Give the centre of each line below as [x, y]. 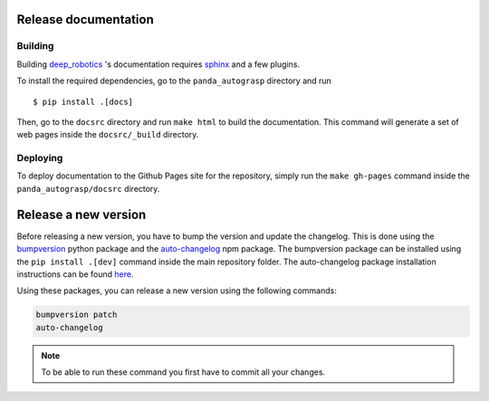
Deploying [40, 158]
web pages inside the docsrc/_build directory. [108, 135]
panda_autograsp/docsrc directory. [88, 188]
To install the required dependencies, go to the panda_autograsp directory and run [174, 81]
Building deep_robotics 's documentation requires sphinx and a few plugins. [158, 64]
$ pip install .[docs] [83, 101]
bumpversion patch [77, 315]
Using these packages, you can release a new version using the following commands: [177, 291]
